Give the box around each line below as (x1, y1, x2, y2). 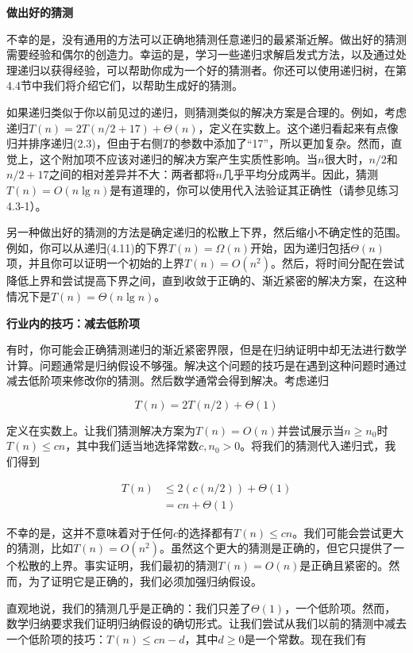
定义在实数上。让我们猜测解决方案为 (6, 421, 195, 438)
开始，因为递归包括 (250, 239, 351, 255)
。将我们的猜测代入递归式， (240, 437, 385, 454)
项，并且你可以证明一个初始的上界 (6, 255, 184, 271)
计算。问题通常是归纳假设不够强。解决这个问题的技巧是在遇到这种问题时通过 (6, 356, 407, 373)
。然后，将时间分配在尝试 (270, 255, 404, 271)
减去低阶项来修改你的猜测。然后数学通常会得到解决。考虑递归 (6, 372, 329, 389)
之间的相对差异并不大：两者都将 (48, 166, 216, 182)
